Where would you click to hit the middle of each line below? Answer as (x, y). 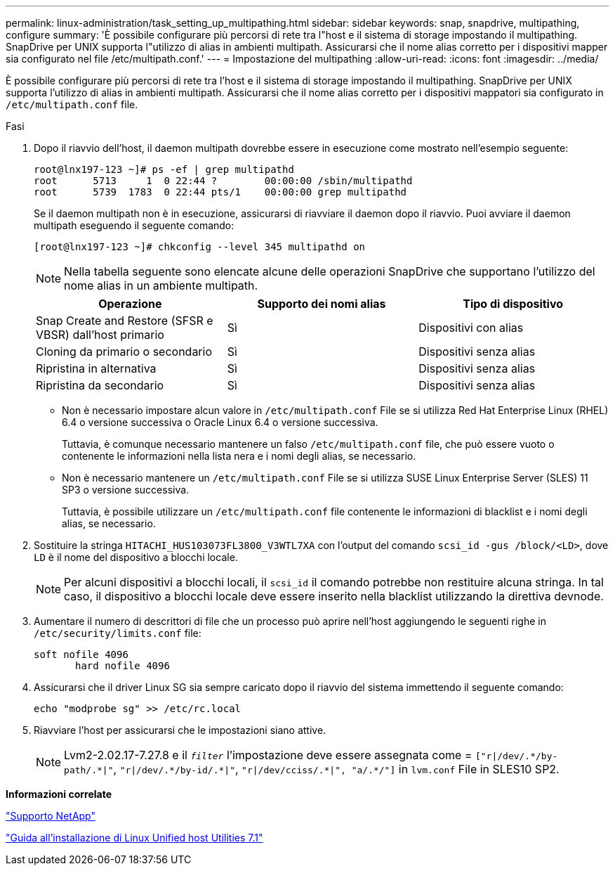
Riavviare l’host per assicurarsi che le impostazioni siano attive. (180, 730)
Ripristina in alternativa (96, 368)
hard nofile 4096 (123, 666)
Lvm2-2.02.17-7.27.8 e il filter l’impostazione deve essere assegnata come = (268, 755)
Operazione (130, 304)
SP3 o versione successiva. (126, 490)
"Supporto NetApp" (51, 816)
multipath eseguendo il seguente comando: (134, 225)
